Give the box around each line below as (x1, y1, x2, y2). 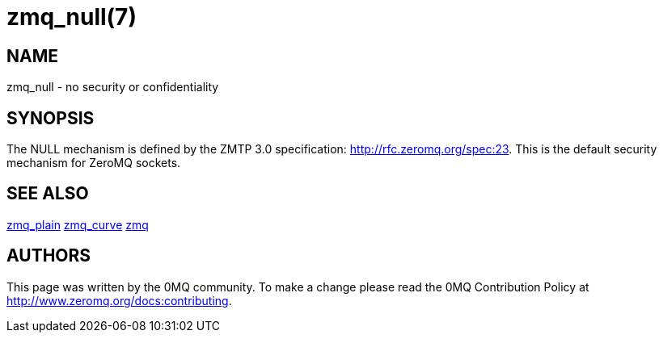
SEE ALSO (6, 183, 89, 204)
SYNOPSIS (6, 107, 95, 128)
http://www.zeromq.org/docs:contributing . (6, 293, 232, 308)
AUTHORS (6, 245, 91, 266)
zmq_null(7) (6, 3, 137, 31)
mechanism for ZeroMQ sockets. (6, 156, 181, 170)
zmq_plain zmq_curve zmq (6, 217, 149, 232)
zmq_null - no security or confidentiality (6, 80, 219, 94)
